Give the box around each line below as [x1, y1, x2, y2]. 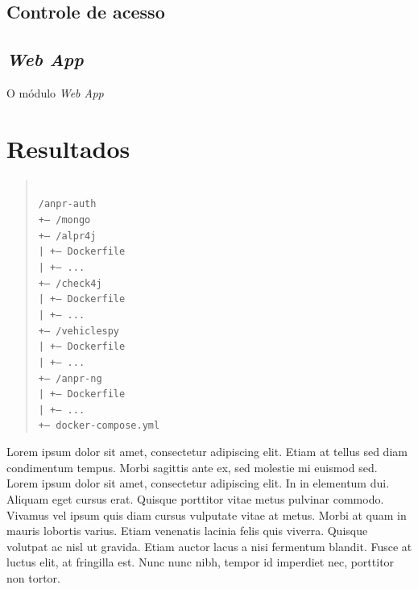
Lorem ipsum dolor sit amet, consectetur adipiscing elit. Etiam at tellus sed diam [6, 443, 408, 460]
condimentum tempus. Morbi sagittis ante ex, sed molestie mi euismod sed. [6, 458, 378, 475]
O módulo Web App [6, 84, 104, 101]
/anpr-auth [38, 198, 97, 210]
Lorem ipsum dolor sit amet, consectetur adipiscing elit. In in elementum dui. [6, 475, 390, 492]
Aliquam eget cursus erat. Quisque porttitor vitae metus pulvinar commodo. [6, 490, 384, 507]
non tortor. [6, 569, 60, 586]
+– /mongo [38, 214, 91, 226]
